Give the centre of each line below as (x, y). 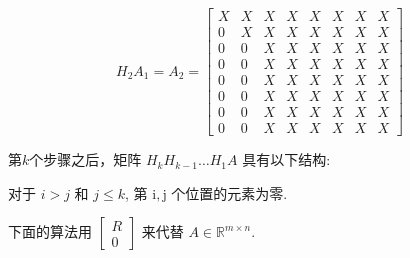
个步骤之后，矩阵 (85, 159)
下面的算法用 (50, 231)
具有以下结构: (286, 159)
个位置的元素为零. (229, 192)
